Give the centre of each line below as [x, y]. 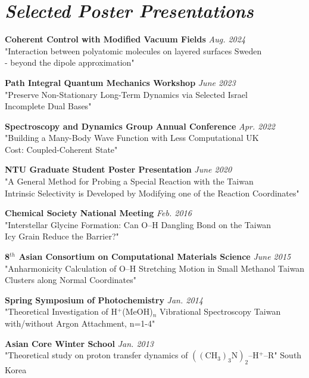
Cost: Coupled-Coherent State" [61, 149]
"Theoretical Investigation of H [61, 311]
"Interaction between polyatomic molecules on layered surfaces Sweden [133, 50]
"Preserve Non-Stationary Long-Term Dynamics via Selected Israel [126, 94]
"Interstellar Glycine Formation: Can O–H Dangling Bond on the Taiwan [138, 224]
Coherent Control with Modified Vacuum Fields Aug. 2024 [125, 39]
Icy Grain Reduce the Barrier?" [62, 236]
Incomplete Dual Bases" [48, 106]
